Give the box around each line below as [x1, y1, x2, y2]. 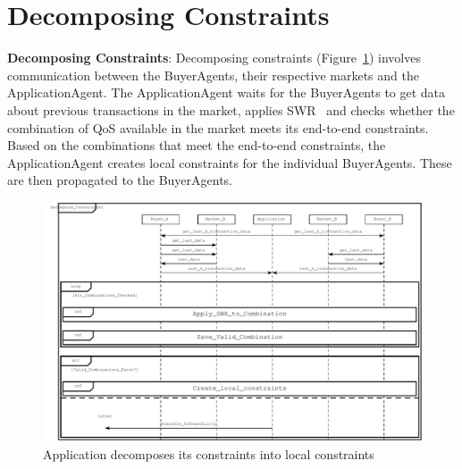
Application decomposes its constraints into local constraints [43, 444, 374, 463]
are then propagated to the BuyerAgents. [7, 171, 232, 189]
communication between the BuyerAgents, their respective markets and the [7, 65, 419, 84]
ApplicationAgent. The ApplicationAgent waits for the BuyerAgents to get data [7, 83, 446, 102]
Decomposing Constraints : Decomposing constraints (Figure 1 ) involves [7, 48, 421, 67]
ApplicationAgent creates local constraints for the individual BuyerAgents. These [7, 153, 452, 172]
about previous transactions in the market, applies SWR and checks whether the [7, 100, 455, 119]
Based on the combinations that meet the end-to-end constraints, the [7, 136, 386, 155]
